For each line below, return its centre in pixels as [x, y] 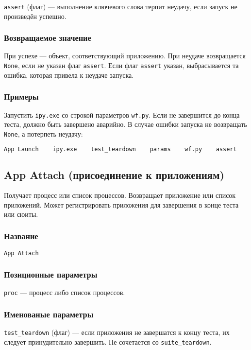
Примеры [21, 96]
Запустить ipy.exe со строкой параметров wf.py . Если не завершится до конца [122, 114]
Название [21, 236]
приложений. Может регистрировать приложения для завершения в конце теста [121, 204]
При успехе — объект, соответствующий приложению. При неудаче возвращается [125, 56]
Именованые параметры [49, 314]
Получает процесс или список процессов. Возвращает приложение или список [120, 195]
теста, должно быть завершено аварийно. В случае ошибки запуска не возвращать [125, 124]
